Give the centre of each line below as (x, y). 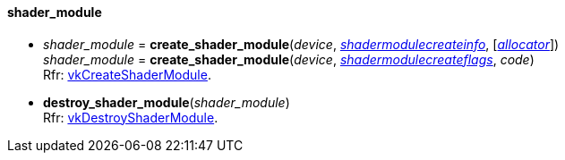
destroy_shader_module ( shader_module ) (167, 102)
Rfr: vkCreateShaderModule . (127, 74)
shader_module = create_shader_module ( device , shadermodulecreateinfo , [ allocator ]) (301, 44)
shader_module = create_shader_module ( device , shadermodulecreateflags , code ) (289, 59)
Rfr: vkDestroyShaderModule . (131, 117)
